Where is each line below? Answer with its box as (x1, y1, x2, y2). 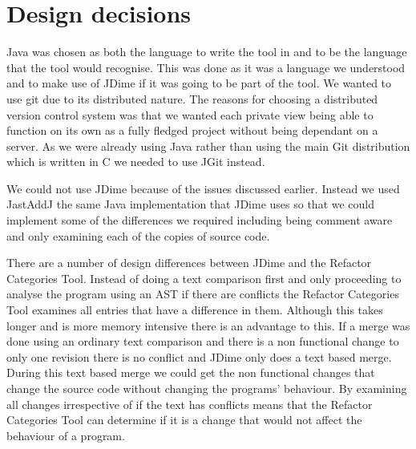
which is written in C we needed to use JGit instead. (6, 153, 265, 170)
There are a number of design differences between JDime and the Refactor (6, 254, 372, 271)
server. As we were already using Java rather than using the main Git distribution (6, 137, 410, 154)
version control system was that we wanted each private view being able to (6, 106, 374, 123)
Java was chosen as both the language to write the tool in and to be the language (6, 43, 407, 60)
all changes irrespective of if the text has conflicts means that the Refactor (6, 395, 373, 412)
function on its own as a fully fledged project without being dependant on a (6, 122, 378, 139)
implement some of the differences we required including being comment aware (6, 212, 393, 229)
